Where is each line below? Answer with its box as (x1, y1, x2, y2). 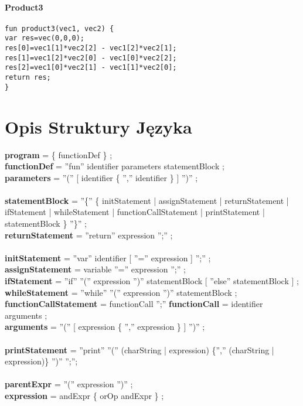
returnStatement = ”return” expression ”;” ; (5, 228, 173, 241)
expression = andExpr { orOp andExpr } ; (5, 389, 164, 401)
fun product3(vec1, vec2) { (5, 24, 114, 33)
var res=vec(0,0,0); (5, 34, 85, 43)
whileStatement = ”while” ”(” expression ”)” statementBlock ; (5, 286, 237, 298)
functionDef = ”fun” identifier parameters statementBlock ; (5, 160, 224, 172)
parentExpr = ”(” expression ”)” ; (5, 378, 133, 390)
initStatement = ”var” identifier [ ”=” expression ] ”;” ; (5, 251, 211, 264)
